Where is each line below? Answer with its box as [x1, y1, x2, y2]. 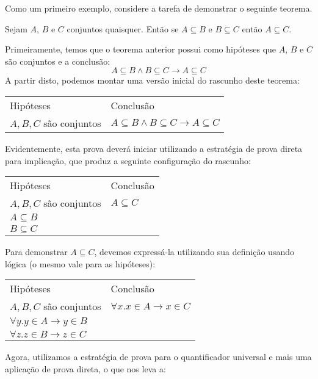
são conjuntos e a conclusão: [5, 54, 110, 67]
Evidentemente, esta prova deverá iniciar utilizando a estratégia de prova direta [5, 142, 303, 154]
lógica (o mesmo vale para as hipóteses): [5, 257, 156, 270]
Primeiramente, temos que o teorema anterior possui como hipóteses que [5, 43, 276, 56]
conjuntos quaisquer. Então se [67, 22, 179, 35]
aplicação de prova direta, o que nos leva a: [5, 362, 166, 375]
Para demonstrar [5, 245, 68, 258]
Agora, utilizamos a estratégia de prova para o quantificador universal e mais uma [5, 350, 312, 363]
